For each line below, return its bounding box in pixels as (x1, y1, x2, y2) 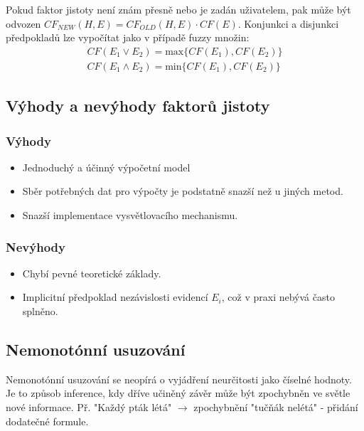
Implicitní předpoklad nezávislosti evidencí (22, 289, 208, 304)
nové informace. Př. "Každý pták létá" (6, 400, 172, 415)
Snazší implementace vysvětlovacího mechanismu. (22, 208, 238, 223)
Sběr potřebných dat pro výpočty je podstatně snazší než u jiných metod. (22, 183, 343, 198)
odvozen (6, 16, 41, 31)
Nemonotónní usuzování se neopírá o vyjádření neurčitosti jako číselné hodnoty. (6, 371, 352, 386)
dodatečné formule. (6, 413, 89, 428)
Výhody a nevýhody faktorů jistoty (6, 95, 270, 117)
